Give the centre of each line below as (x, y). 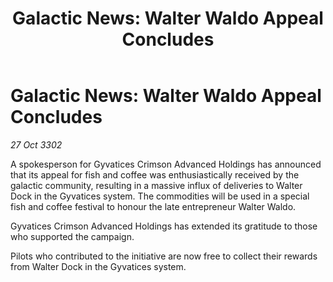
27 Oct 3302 (36, 144)
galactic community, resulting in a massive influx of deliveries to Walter (156, 185)
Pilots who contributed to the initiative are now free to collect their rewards (164, 256)
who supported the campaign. (72, 236)
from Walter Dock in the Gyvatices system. (98, 266)
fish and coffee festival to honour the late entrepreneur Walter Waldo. (153, 206)
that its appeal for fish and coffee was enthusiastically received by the (155, 174)
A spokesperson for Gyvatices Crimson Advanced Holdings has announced (166, 164)
